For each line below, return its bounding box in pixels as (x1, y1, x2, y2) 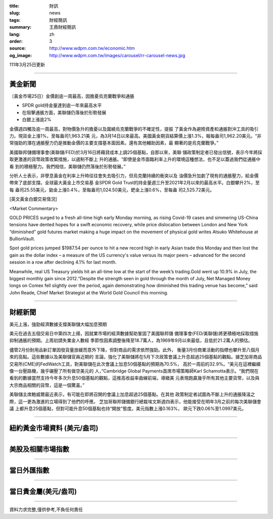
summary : (9, 24, 32, 30)
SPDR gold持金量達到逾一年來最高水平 (22, 102, 102, 109)
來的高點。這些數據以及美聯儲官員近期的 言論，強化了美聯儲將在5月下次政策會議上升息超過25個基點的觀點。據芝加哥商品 (9, 354, 262, 360)
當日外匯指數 (9, 466, 50, 475)
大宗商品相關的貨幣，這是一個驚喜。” (9, 382, 85, 388)
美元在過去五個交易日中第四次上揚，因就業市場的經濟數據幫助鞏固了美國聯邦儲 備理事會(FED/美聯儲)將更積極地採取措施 (9, 331, 259, 337)
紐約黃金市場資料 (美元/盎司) (9, 424, 99, 432)
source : (9, 45, 26, 51)
